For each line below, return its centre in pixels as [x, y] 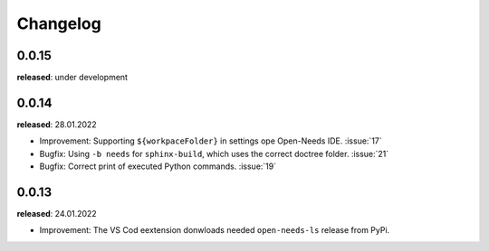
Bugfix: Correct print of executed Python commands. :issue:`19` [158, 166]
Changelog [59, 23]
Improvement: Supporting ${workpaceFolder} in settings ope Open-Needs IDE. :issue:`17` [211, 141]
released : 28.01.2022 [57, 124]
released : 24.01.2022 [57, 214]
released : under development [72, 78]
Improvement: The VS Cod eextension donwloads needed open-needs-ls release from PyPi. [215, 230]
